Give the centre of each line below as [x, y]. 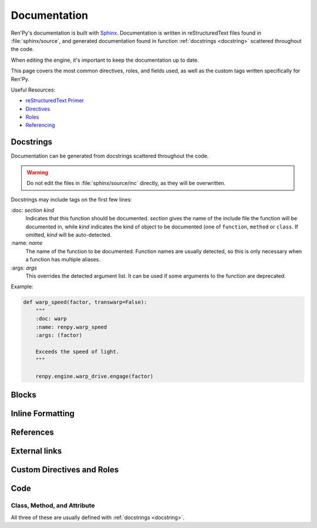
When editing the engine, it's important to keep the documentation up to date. [105, 60]
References [32, 433]
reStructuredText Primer [55, 100]
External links [36, 451]
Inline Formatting [43, 414]
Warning [37, 172]
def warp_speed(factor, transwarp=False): [85, 302]
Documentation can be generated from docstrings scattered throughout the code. [110, 156]
